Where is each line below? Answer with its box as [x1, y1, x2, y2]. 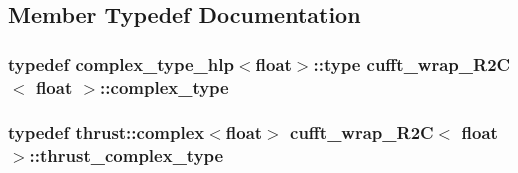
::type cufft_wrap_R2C [313, 51, 511, 76]
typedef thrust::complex [8, 120, 205, 145]
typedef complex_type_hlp [8, 51, 234, 76]
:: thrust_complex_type [29, 143, 224, 168]
